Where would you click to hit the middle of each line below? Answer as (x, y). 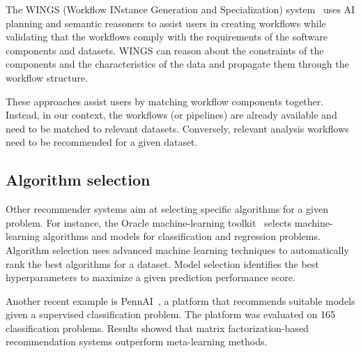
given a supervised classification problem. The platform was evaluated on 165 (170, 314)
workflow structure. (47, 77)
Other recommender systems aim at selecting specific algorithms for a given (167, 209)
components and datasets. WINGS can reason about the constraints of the (165, 50)
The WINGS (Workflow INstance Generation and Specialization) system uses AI (180, 9)
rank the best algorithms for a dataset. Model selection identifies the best (162, 263)
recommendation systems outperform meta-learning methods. (137, 341)
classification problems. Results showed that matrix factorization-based (157, 328)
